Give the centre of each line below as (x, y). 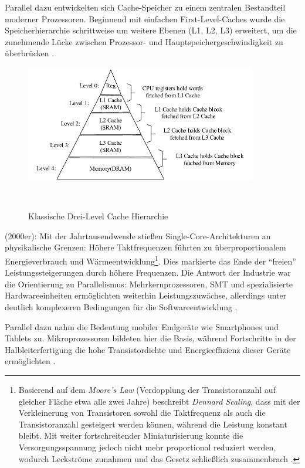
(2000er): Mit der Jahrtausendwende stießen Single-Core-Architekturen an (138, 235)
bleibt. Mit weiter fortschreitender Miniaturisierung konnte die (131, 435)
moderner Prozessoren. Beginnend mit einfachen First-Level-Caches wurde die (145, 18)
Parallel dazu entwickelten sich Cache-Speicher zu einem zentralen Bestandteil (145, 7)
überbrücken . (30, 53)
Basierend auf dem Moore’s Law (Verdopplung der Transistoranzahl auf (147, 389)
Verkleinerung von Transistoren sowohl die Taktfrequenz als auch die (142, 413)
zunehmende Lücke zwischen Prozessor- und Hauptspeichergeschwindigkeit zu (144, 41)
